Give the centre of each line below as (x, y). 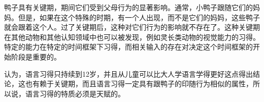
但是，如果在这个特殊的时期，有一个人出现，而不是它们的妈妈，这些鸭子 (139, 17)
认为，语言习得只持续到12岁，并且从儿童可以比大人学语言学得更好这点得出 (128, 73)
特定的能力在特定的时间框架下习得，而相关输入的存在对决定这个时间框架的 (128, 47)
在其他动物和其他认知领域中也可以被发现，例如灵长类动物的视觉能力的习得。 (132, 37)
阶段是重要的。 (36, 56)
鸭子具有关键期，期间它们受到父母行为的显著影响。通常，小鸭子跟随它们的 (128, 7)
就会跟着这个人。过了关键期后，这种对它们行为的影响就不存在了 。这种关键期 (132, 27)
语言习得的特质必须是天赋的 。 (75, 93)
